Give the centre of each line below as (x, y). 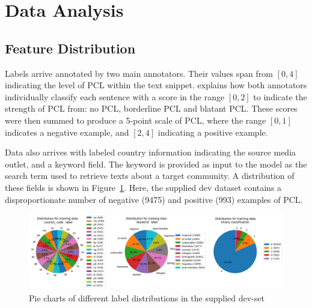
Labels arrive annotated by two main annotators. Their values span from (139, 73)
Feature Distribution (70, 48)
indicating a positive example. (213, 132)
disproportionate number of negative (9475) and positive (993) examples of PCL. (154, 199)
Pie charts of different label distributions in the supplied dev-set (147, 297)
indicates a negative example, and (67, 132)
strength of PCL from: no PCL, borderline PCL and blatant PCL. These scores (151, 108)
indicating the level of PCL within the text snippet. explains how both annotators (156, 85)
